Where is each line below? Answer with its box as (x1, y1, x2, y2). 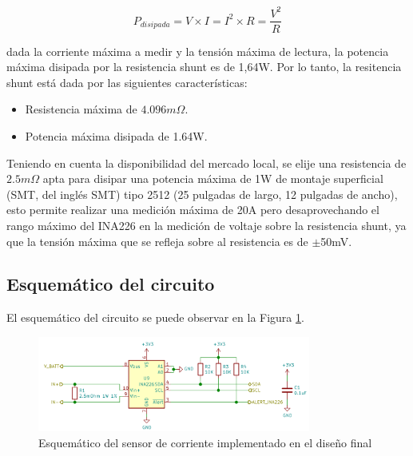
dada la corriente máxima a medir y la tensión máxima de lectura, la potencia (6, 42, 389, 59)
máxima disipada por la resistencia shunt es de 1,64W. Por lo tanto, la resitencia (6, 58, 402, 75)
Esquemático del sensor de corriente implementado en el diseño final (38, 434, 372, 450)
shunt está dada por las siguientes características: (6, 73, 248, 90)
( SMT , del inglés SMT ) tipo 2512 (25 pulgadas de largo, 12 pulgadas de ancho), (6, 185, 398, 202)
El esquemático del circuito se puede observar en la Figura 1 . (6, 309, 304, 326)
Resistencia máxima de (25, 101, 137, 117)
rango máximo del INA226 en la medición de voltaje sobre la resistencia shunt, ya (6, 216, 407, 233)
